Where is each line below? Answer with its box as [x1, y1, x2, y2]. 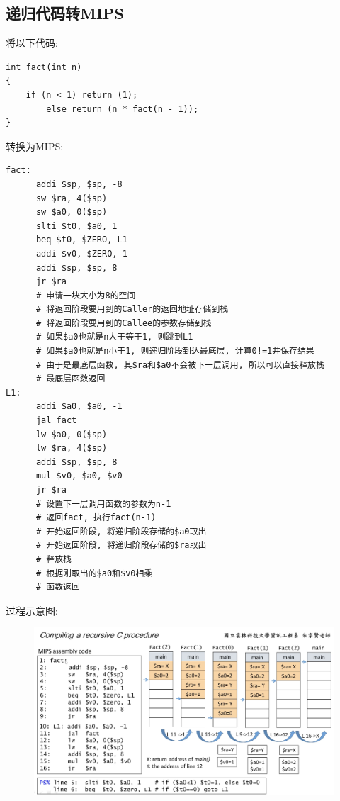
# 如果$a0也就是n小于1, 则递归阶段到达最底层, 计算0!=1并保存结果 [35, 346, 314, 357]
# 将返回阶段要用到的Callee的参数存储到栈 [35, 318, 212, 328]
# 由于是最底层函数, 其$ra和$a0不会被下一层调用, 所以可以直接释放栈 [35, 359, 324, 370]
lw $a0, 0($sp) [35, 429, 108, 439]
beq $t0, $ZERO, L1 [35, 235, 127, 245]
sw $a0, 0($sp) [35, 207, 108, 218]
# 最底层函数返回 [35, 374, 106, 384]
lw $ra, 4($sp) [35, 443, 108, 454]
